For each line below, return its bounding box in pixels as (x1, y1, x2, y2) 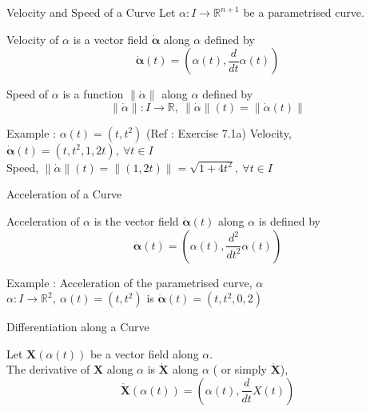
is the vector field (93, 212, 179, 229)
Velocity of (6, 30, 59, 47)
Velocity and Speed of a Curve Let (6, 4, 176, 20)
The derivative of (6, 361, 90, 378)
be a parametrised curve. (243, 4, 364, 20)
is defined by (258, 212, 320, 229)
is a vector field (73, 30, 149, 47)
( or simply (213, 361, 267, 378)
